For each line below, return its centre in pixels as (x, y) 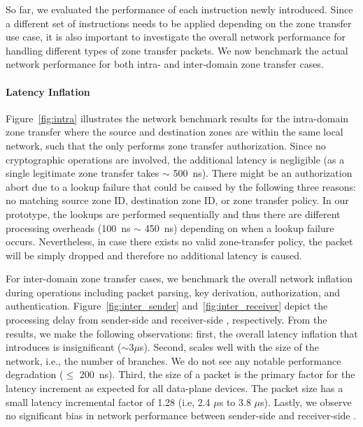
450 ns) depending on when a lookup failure (239, 227)
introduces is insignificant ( (64, 347)
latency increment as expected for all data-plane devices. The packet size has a (175, 388)
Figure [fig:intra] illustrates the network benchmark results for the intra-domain (177, 118)
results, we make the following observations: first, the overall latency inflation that (182, 333)
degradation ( (35, 374)
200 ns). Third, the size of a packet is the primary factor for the (217, 374)
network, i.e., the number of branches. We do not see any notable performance (173, 360)
